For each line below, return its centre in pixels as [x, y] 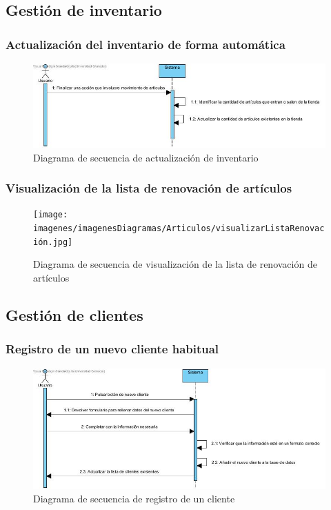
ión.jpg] [53, 242]
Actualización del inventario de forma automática [146, 44]
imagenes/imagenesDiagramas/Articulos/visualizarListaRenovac [179, 229]
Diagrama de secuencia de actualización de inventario [146, 157]
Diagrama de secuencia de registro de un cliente [134, 499]
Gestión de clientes [74, 315]
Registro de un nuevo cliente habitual [112, 349]
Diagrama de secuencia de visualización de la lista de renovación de [175, 264]
